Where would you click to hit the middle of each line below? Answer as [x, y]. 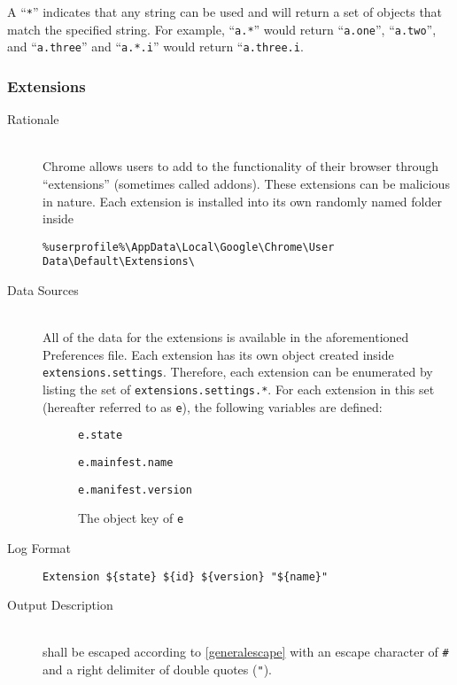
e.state [101, 436]
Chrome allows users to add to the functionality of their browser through [241, 166]
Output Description [60, 605]
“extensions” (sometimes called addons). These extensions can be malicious [246, 183]
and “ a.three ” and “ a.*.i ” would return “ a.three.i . [155, 47]
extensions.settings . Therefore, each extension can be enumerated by [238, 372]
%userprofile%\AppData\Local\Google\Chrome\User [189, 247]
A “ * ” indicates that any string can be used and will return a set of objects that [225, 12]
